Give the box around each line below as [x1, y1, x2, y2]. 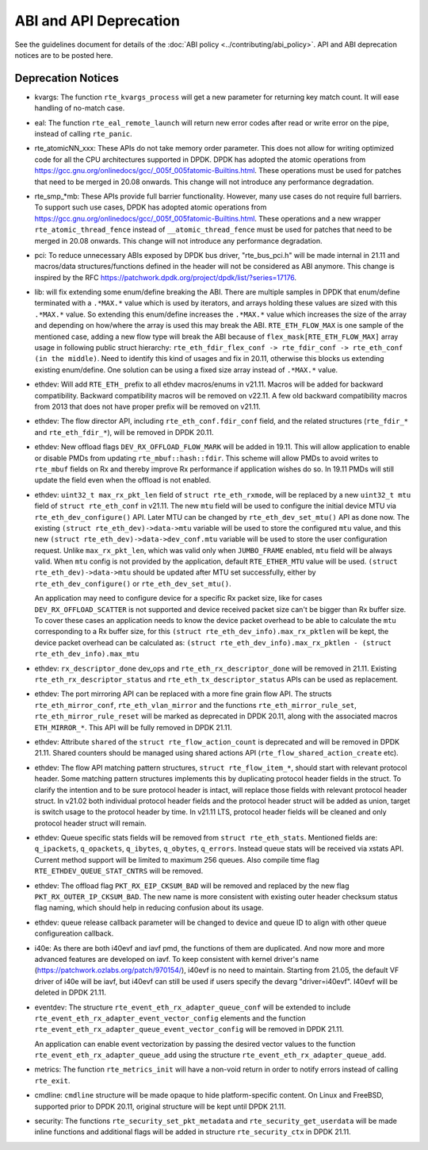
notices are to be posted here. [14, 50, 113, 60]
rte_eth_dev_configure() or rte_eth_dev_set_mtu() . [34, 579, 231, 588]
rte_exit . [34, 1075, 71, 1085]
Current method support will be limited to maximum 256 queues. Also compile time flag [34, 855, 320, 864]
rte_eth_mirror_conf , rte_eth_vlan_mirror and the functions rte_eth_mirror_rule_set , [34, 700, 357, 710]
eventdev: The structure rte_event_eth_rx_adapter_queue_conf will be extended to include [34, 1002, 351, 1012]
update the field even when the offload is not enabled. [34, 475, 212, 485]
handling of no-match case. [34, 103, 125, 113]
